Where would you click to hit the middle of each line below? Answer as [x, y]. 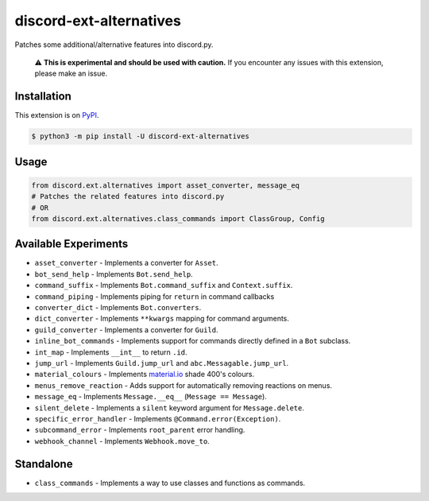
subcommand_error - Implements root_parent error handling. [140, 430]
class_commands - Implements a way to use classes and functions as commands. [170, 483]
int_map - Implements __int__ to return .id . [111, 352]
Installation [43, 97]
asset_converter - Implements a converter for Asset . [126, 263]
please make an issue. [71, 74]
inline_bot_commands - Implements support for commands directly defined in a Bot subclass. [193, 341]
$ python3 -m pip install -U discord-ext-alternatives [140, 136]
